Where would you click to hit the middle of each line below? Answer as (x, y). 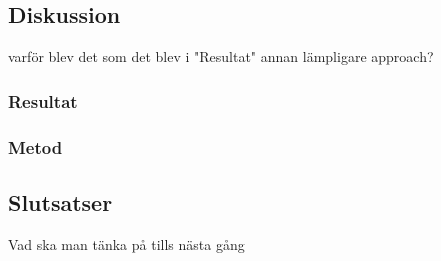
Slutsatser (60, 201)
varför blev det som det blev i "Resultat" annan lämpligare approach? (221, 56)
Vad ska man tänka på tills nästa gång (126, 243)
